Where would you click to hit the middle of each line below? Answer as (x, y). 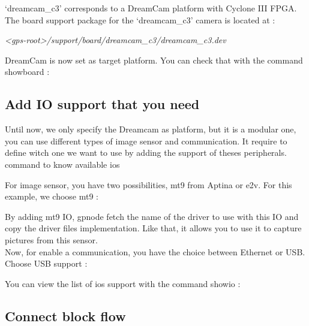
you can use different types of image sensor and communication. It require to (146, 141)
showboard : (27, 72)
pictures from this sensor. (51, 239)
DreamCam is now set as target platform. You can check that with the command (154, 60)
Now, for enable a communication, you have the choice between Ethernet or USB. (155, 251)
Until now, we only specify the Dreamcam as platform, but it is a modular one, (151, 129)
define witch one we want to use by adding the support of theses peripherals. (146, 153)
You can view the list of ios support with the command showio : (123, 283)
